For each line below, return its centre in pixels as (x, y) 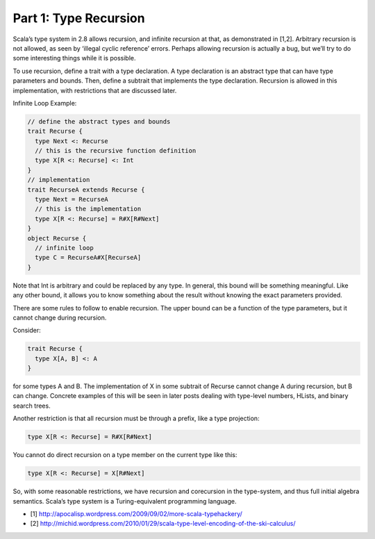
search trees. (32, 406)
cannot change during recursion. (60, 317)
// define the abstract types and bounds (99, 121)
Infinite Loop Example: (45, 103)
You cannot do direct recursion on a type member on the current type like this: (125, 455)
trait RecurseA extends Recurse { (86, 190)
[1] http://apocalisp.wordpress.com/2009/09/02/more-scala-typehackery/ (136, 513)
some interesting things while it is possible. (74, 58)
